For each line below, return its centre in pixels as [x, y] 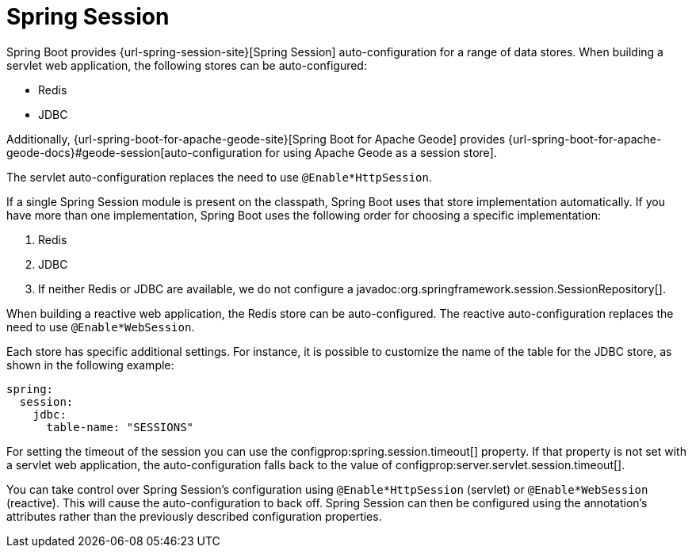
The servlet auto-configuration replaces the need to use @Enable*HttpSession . [220, 177]
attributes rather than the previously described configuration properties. [194, 516]
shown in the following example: [90, 365]
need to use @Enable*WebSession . [101, 327]
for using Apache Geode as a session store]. [381, 152]
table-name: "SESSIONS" [120, 427]
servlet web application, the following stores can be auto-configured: [187, 65]
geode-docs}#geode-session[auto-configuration [134, 152]
